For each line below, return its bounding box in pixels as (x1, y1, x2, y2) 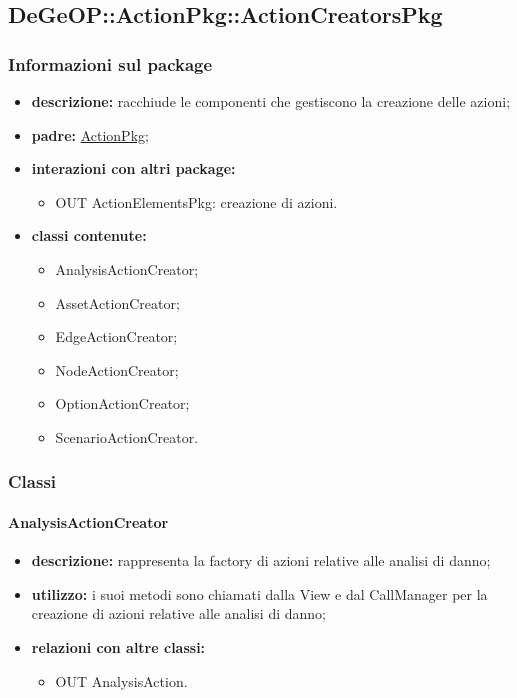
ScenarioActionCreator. (55, 426, 199, 447)
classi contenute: (31, 225, 147, 246)
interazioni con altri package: (31, 158, 236, 179)
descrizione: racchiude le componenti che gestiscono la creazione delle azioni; (31, 91, 511, 111)
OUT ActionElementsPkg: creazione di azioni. (55, 191, 338, 212)
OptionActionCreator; (55, 393, 190, 414)
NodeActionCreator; (55, 359, 179, 380)
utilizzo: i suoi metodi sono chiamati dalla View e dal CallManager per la (31, 583, 488, 604)
